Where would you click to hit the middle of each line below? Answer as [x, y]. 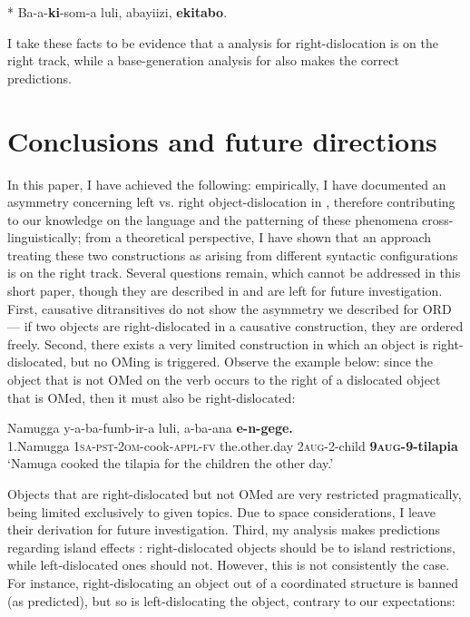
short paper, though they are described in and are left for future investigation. [225, 291]
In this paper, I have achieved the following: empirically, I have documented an [227, 184]
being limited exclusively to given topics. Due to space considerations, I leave [221, 511]
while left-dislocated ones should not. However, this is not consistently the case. [229, 565]
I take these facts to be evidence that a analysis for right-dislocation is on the [223, 42]
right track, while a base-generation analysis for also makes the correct [203, 60]
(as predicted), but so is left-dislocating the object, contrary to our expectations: [231, 600]
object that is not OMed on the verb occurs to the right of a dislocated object [224, 380]
